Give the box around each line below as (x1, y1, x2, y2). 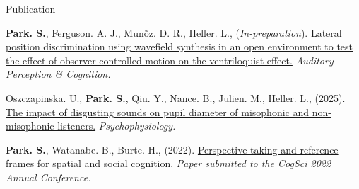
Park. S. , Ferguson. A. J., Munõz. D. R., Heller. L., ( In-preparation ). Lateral (6, 25, 342, 40)
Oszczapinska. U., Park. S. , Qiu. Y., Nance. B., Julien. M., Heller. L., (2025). (6, 90, 346, 105)
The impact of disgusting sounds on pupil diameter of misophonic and (6, 104, 310, 119)
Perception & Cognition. (6, 67, 111, 81)
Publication (6, 1, 56, 16)
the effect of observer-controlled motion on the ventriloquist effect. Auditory (6, 52, 334, 67)
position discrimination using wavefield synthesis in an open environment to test (6, 39, 353, 54)
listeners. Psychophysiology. (57, 118, 176, 133)
